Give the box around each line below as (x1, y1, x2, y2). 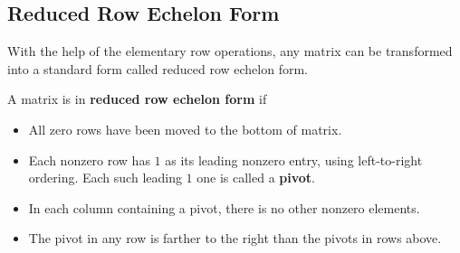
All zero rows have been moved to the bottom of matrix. (28, 119, 342, 138)
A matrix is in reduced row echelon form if (7, 89, 267, 108)
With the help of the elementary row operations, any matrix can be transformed (7, 42, 453, 61)
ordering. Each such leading (28, 168, 182, 187)
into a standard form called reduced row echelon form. (7, 59, 308, 78)
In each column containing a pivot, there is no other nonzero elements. (28, 198, 420, 217)
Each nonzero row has (28, 150, 150, 169)
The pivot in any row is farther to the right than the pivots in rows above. (28, 229, 442, 248)
